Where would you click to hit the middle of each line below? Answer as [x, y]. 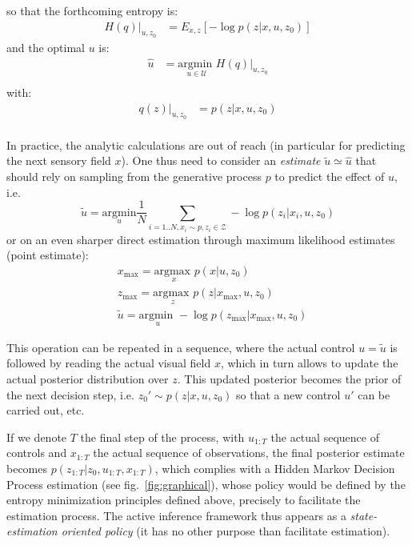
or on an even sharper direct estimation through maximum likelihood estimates [201, 239]
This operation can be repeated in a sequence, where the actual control [181, 347]
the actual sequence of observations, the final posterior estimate [249, 453]
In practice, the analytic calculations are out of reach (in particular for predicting [206, 144]
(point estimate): [48, 255]
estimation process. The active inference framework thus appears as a [176, 515]
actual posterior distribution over [88, 378]
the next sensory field [59, 160]
